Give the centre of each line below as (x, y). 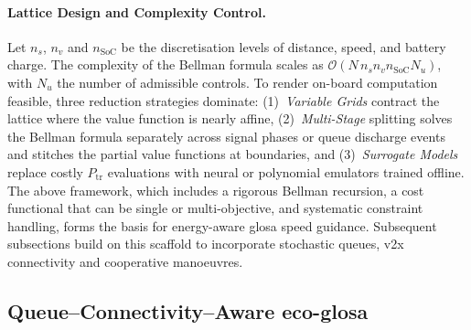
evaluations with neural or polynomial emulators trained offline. (286, 171)
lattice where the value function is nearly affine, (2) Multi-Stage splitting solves (230, 118)
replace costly (45, 171)
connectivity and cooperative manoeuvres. (125, 261)
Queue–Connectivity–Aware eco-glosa (188, 310)
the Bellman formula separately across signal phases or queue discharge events (226, 136)
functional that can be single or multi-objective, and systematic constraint (215, 208)
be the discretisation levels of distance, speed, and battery (284, 46)
